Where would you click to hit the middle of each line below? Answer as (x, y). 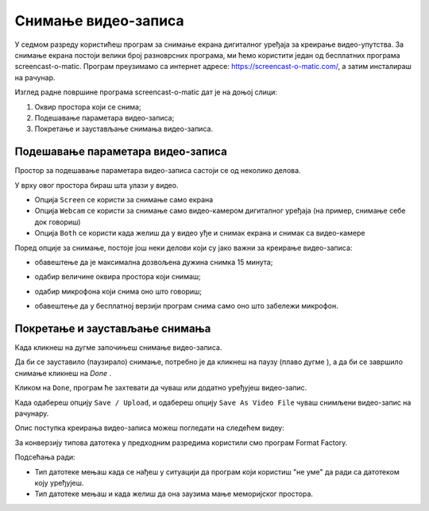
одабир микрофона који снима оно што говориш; (118, 291)
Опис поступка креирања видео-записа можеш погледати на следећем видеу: (150, 428)
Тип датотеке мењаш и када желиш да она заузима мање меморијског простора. (174, 494)
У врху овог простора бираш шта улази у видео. (97, 185)
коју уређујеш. (59, 482)
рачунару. (32, 413)
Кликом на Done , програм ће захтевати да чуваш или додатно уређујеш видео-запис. (161, 388)
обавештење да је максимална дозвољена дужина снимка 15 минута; (154, 262)
